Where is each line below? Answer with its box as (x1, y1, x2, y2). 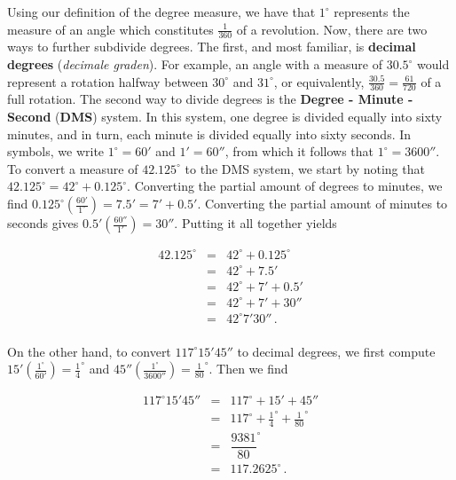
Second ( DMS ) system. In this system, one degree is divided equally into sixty (7, 107, 443, 126)
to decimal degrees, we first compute (237, 342, 436, 360)
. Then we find (208, 359, 288, 378)
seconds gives (7, 214, 79, 232)
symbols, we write (7, 142, 105, 161)
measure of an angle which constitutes (7, 20, 214, 38)
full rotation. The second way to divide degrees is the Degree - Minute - (7, 90, 413, 108)
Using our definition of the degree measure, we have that (7, 3, 316, 20)
